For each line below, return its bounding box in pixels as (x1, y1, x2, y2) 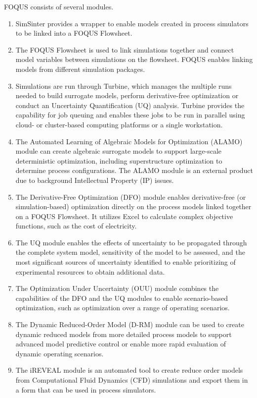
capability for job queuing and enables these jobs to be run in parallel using (15, 110, 245, 120)
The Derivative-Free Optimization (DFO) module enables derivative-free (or (15, 191, 246, 202)
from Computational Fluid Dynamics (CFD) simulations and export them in (15, 375, 248, 385)
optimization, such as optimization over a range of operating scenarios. (15, 302, 230, 313)
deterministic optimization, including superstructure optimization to (15, 155, 222, 166)
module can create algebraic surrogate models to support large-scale (15, 146, 222, 156)
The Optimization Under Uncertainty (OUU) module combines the (15, 283, 219, 293)
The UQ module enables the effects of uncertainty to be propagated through (15, 237, 247, 247)
